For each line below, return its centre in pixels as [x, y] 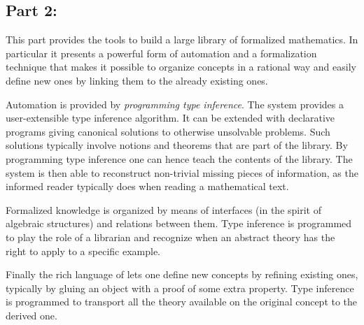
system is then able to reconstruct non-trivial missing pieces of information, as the [182, 172]
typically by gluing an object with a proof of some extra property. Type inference [180, 288]
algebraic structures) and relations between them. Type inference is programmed [179, 223]
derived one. [31, 315]
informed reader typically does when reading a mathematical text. [147, 186]
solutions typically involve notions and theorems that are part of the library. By [177, 145]
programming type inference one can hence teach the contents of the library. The [179, 158]
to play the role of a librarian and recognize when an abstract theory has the [170, 237]
